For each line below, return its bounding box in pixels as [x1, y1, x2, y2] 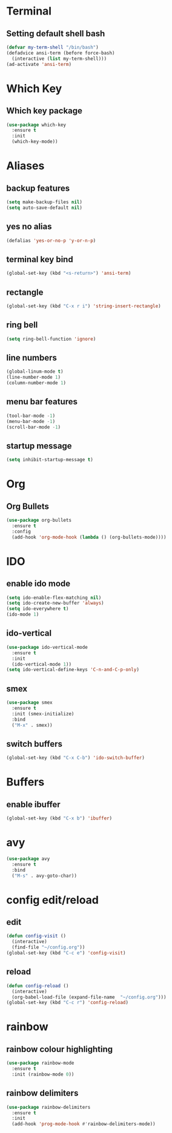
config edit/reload [6, 893, 99, 907]
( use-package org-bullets [6, 517, 71, 524]
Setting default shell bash [6, 28, 105, 39]
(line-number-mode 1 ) [6, 374, 61, 381]
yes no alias [6, 222, 52, 232]
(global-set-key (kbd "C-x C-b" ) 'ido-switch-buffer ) [6, 755, 145, 761]
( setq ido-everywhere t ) [6, 606, 69, 612]
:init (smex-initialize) [12, 711, 74, 717]
